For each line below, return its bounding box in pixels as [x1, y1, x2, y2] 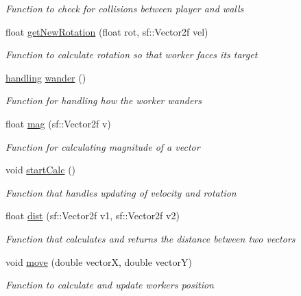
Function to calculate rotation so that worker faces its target [5, 47, 258, 62]
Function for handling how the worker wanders [5, 93, 202, 108]
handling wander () [5, 70, 86, 84]
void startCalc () [5, 162, 76, 177]
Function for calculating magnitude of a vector [5, 139, 200, 153]
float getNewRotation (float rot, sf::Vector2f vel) [5, 24, 208, 38]
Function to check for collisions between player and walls [5, 1, 244, 15]
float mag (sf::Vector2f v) [5, 116, 111, 130]
